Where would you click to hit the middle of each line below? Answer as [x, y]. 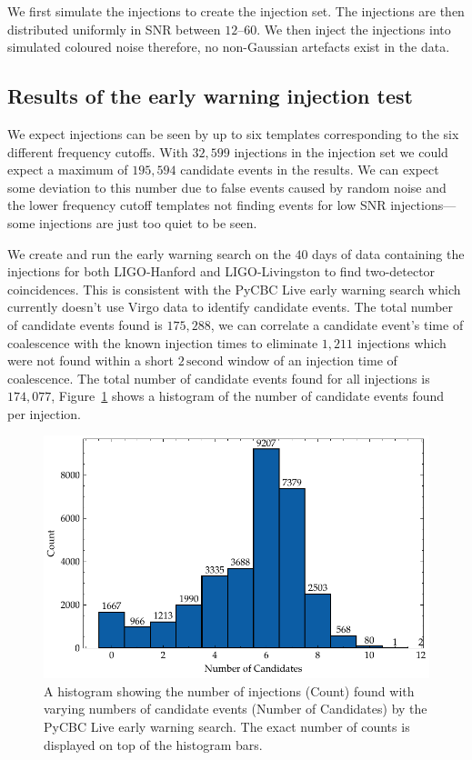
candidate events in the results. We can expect [310, 170]
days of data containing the [388, 253]
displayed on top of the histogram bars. [153, 744]
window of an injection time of [312, 360]
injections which [402, 342]
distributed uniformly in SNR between [114, 29]
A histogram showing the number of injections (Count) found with [229, 690]
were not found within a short [90, 360]
